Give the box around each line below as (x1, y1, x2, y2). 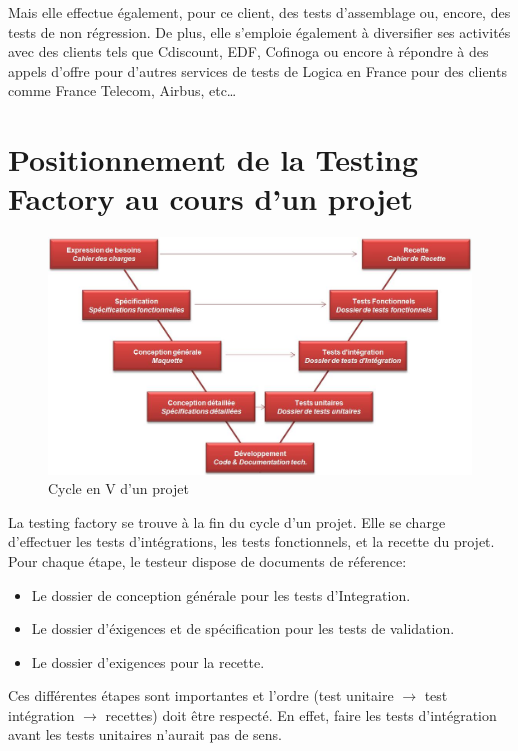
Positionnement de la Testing (8, 139, 419, 180)
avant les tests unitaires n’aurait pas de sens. (8, 724, 282, 745)
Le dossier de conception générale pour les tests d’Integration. (31, 584, 411, 605)
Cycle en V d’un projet (48, 478, 189, 499)
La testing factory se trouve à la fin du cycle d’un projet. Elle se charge (8, 511, 446, 532)
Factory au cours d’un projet (8, 178, 414, 219)
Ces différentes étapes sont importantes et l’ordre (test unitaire (8, 685, 394, 706)
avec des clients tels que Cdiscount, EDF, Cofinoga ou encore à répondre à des (8, 41, 489, 62)
